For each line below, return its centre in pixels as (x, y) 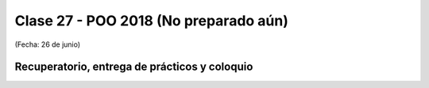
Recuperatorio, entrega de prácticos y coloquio (134, 67)
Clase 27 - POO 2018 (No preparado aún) (152, 21)
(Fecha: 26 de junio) (48, 44)
